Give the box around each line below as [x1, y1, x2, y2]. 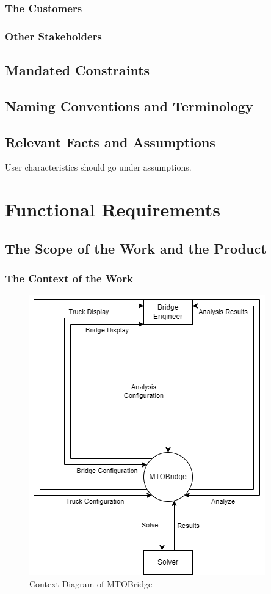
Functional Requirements [5, 197, 220, 222]
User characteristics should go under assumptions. [5, 161, 192, 174]
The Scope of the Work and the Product [5, 238, 267, 257]
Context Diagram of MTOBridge [29, 577, 153, 590]
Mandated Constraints [5, 61, 150, 79]
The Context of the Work [5, 271, 133, 286]
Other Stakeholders [5, 28, 102, 43]
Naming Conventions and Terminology [5, 96, 253, 115]
